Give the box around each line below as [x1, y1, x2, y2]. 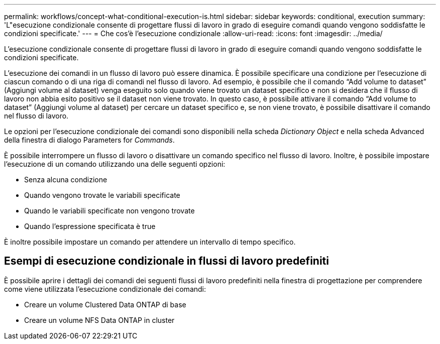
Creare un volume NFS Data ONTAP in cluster [24, 315, 175, 324]
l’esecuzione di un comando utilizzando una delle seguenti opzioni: [4, 160, 226, 168]
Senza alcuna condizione [24, 175, 107, 184]
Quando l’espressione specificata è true [24, 222, 156, 231]
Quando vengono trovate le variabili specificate [24, 191, 180, 199]
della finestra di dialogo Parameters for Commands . [4, 136, 175, 144]
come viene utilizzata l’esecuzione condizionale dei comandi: [4, 284, 206, 293]
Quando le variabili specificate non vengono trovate [24, 206, 195, 215]
